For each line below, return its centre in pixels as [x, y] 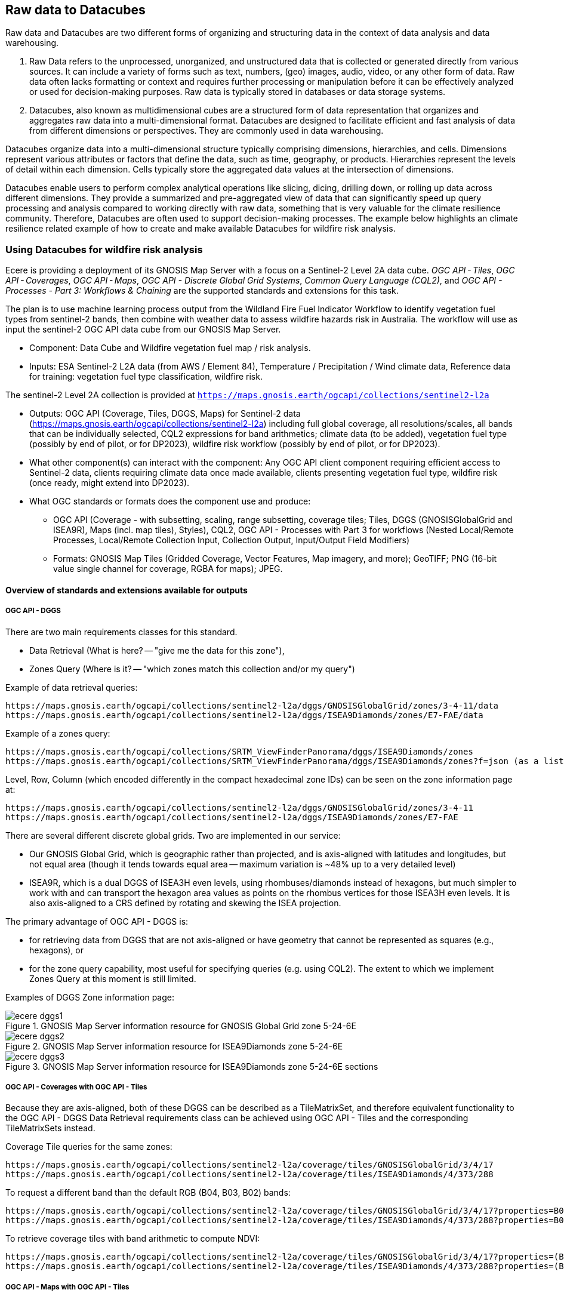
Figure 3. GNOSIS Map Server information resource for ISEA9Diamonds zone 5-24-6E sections [192, 1066]
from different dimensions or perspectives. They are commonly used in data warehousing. [207, 131]
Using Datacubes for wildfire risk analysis [104, 249]
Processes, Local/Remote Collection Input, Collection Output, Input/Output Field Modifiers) [232, 540]
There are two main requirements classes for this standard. [121, 632]
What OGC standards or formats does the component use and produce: [170, 501]
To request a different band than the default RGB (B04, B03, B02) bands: [148, 1193]
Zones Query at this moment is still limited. [113, 978]
